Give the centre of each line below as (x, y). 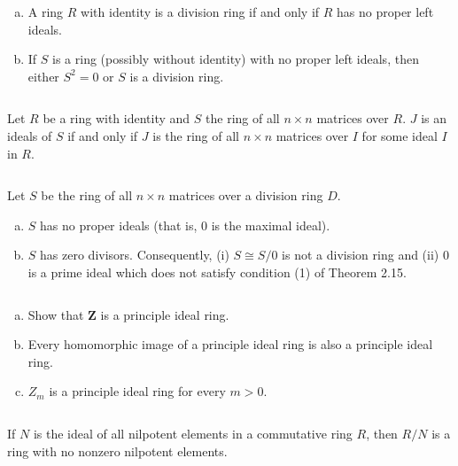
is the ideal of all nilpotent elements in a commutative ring (193, 433)
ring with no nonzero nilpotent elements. (117, 450)
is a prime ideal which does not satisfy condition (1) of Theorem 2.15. (217, 272)
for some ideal (400, 135)
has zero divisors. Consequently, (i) (135, 255)
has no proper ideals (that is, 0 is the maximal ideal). (185, 225)
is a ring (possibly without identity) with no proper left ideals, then (236, 59)
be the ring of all (87, 195)
